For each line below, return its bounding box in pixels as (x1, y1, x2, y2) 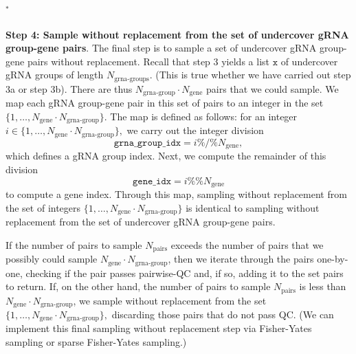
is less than (299, 279, 346, 294)
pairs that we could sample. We (206, 81, 339, 96)
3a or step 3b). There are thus (5, 81, 133, 96)
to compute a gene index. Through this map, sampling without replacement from (5, 186, 347, 201)
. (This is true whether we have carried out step (149, 67, 351, 82)
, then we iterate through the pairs (168, 252, 314, 266)
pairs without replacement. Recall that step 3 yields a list (27, 54, 269, 68)
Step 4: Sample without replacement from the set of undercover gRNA (5, 27, 349, 41)
